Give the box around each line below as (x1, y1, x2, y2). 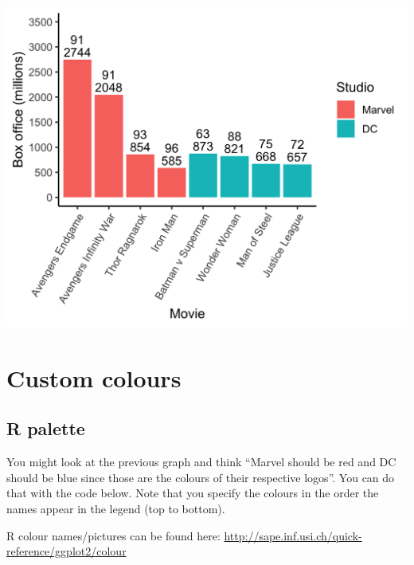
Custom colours (6, 361, 182, 394)
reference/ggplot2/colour (6, 543, 127, 559)
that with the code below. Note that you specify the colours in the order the (6, 485, 379, 501)
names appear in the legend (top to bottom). (6, 500, 225, 517)
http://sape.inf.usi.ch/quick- (224, 527, 362, 543)
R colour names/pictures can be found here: (6, 527, 221, 543)
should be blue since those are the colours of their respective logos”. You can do (6, 469, 395, 485)
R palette (6, 416, 85, 441)
